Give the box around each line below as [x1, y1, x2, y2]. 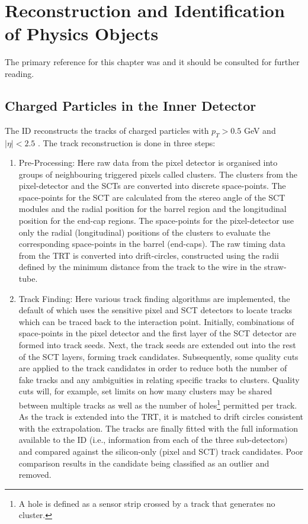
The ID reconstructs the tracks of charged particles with [5, 124, 209, 136]
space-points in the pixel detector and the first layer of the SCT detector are [18, 327, 297, 339]
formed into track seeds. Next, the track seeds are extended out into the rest [18, 339, 296, 351]
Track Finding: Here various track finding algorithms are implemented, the [18, 292, 290, 304]
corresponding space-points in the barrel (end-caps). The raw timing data [18, 237, 285, 250]
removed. [18, 468, 52, 481]
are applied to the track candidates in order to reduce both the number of [18, 362, 287, 374]
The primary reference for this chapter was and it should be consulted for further [5, 56, 300, 68]
